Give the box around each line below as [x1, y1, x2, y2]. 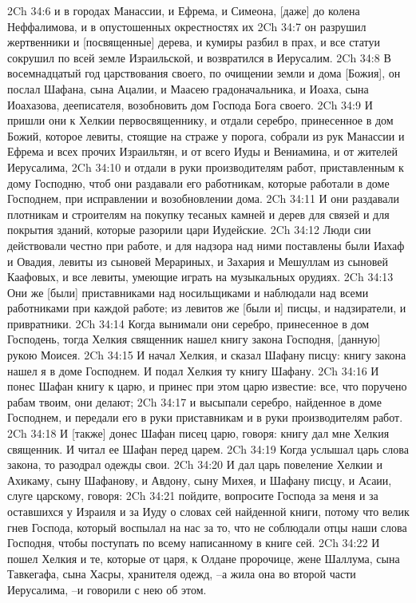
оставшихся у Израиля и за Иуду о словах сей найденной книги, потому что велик [7, 503, 410, 519]
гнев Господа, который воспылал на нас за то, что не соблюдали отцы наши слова [7, 518, 407, 535]
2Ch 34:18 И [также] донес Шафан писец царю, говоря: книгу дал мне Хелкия [7, 425, 390, 442]
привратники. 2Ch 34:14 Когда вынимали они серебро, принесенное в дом [7, 315, 370, 331]
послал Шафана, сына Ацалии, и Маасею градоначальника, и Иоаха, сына [7, 80, 369, 97]
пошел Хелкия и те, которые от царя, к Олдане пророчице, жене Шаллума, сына [7, 549, 400, 566]
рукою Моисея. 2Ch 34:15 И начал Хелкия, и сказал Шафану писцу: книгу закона [7, 347, 406, 363]
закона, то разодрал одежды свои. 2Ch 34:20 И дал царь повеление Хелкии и [7, 456, 382, 473]
